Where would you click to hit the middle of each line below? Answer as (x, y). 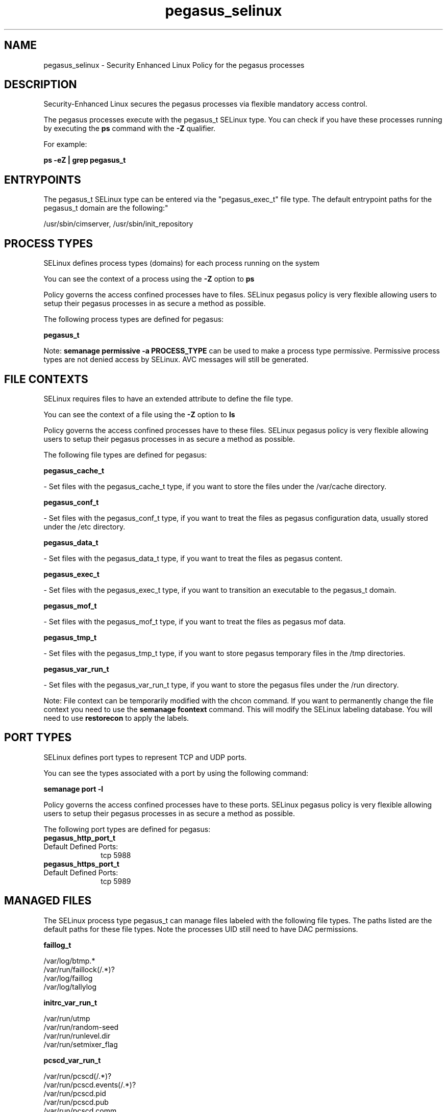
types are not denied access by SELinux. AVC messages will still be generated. (176, 360)
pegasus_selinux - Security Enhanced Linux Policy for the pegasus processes (174, 65)
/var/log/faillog (68, 978)
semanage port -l (73, 789)
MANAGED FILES (48, 901)
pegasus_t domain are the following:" (106, 208)
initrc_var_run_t (70, 1002)
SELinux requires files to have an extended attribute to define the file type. (168, 398)
